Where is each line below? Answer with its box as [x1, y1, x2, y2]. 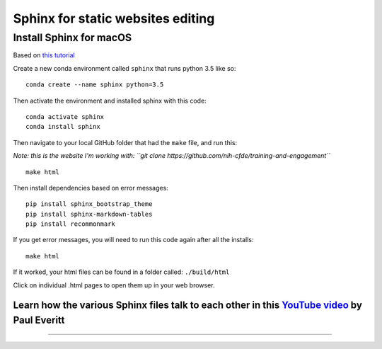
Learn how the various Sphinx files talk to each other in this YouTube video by [13, 299, 362, 311]
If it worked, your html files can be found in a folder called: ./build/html [13, 268, 230, 276]
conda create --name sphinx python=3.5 [25, 81, 164, 88]
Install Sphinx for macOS [13, 31, 132, 44]
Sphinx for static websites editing [13, 11, 215, 26]
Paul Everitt [13, 314, 65, 326]
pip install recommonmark [25, 220, 116, 228]
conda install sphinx [25, 122, 100, 131]
